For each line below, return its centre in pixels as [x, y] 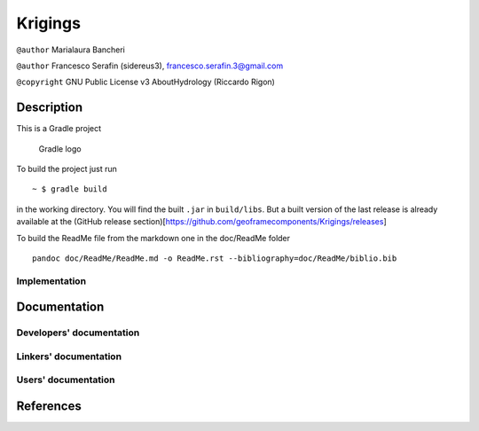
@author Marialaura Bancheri [71, 50]
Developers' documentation [78, 333]
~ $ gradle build [70, 189]
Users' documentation [66, 380]
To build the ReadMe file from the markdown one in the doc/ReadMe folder [153, 238]
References [49, 407]
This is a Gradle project [59, 129]
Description [50, 108]
